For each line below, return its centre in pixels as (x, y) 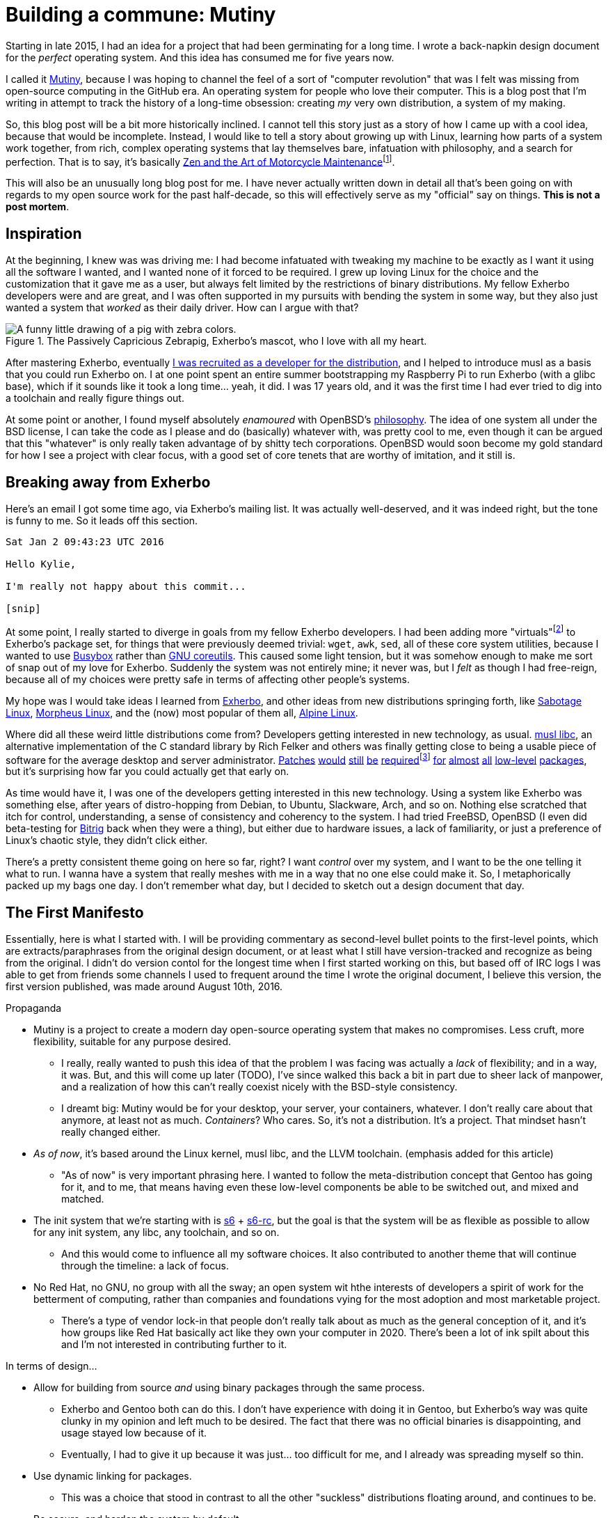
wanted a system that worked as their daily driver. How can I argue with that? (182, 308)
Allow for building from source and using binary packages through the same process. (229, 1388)
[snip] (23, 609)
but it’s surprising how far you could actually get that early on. (147, 772)
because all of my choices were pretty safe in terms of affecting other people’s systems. (208, 679)
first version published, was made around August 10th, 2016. (144, 987)
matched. (83, 1199)
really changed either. (111, 1132)
